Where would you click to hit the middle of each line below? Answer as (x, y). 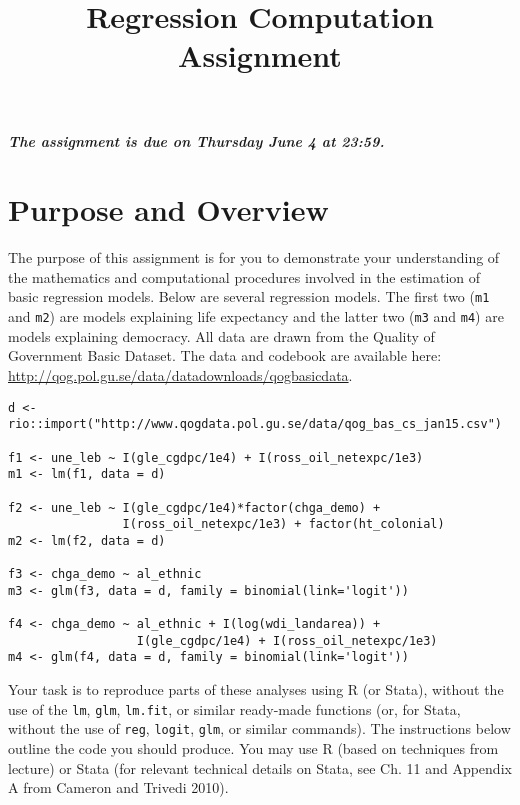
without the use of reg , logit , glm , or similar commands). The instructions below (259, 728)
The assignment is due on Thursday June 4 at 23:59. (196, 140)
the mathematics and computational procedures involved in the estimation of (244, 276)
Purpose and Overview (168, 209)
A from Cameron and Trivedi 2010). (118, 787)
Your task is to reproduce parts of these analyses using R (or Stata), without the (256, 689)
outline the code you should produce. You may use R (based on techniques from (253, 747)
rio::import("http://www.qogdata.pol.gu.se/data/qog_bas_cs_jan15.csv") (255, 424)
